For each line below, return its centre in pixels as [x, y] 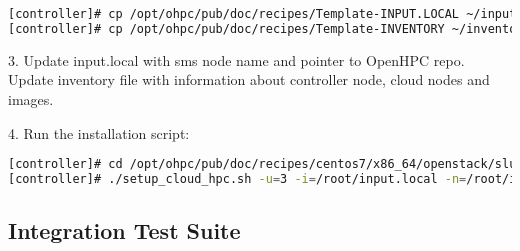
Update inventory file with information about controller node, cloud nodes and [249, 79]
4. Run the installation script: [99, 132]
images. [31, 98]
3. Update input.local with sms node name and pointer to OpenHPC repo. [236, 59]
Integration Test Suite [124, 230]
